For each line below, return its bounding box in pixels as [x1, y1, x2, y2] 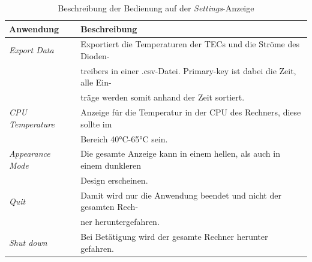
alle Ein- [80, 76, 112, 89]
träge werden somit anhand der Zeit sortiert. [80, 91, 245, 103]
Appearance [9, 147, 50, 160]
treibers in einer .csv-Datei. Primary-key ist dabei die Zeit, [80, 64, 296, 77]
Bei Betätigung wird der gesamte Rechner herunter [80, 230, 268, 242]
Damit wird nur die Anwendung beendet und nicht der [80, 188, 281, 201]
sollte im [80, 117, 112, 130]
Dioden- [80, 50, 110, 62]
